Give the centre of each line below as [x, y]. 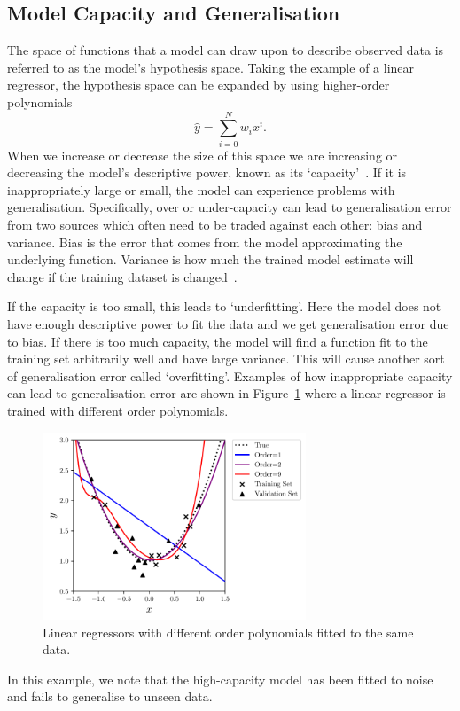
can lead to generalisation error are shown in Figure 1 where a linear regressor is [226, 393]
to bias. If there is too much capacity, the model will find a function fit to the [218, 341]
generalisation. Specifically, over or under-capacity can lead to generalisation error [230, 207]
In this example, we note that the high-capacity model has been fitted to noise [220, 679]
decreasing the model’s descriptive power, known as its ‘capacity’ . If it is [207, 172]
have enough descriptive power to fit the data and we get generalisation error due [228, 324]
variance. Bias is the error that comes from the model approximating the [205, 242]
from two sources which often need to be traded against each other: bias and [215, 225]
